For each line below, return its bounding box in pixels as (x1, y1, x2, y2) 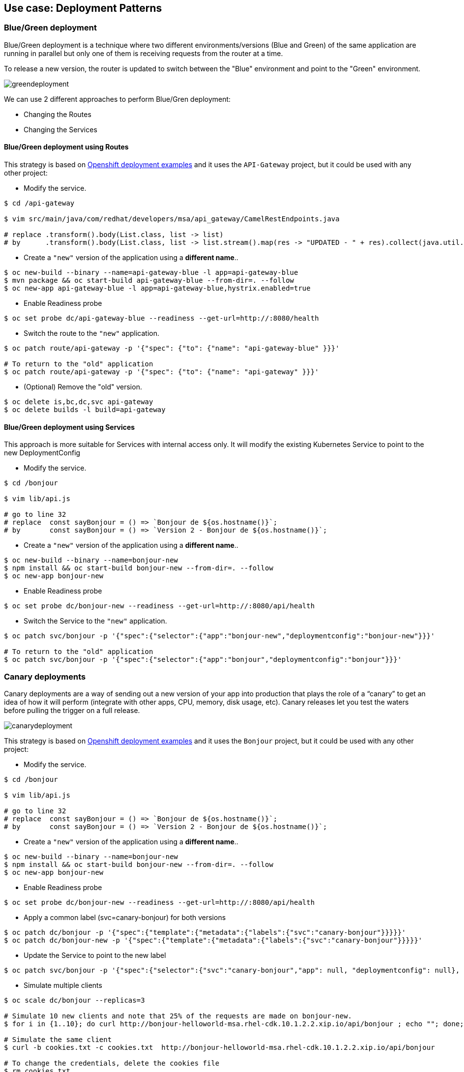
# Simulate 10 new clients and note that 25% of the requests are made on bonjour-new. (4, 1012, 352, 1020)
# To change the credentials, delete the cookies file (4, 1059, 220, 1067)
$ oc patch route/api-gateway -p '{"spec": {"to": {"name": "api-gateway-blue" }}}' (4, 344, 340, 353)
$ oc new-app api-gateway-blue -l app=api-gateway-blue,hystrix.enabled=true (4, 284, 311, 293)
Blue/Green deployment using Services (4, 422, 135, 431)
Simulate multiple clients (24, 981, 102, 989)
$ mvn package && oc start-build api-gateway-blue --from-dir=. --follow (4, 276, 294, 285)
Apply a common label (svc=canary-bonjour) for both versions (24, 913, 226, 922)
